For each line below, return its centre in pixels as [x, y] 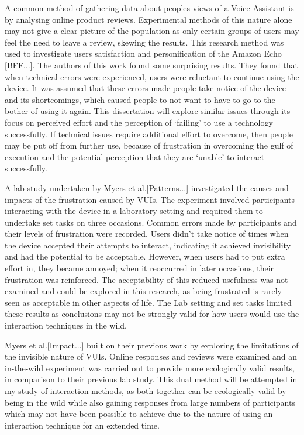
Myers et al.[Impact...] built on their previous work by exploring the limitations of [152, 345]
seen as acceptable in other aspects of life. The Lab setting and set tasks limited [148, 302]
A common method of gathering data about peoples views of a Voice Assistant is [149, 8]
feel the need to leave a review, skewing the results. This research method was [144, 42]
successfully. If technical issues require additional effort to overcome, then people [149, 134]
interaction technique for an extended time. [82, 425]
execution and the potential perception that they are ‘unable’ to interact [135, 156]
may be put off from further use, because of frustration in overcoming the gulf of [149, 145]
